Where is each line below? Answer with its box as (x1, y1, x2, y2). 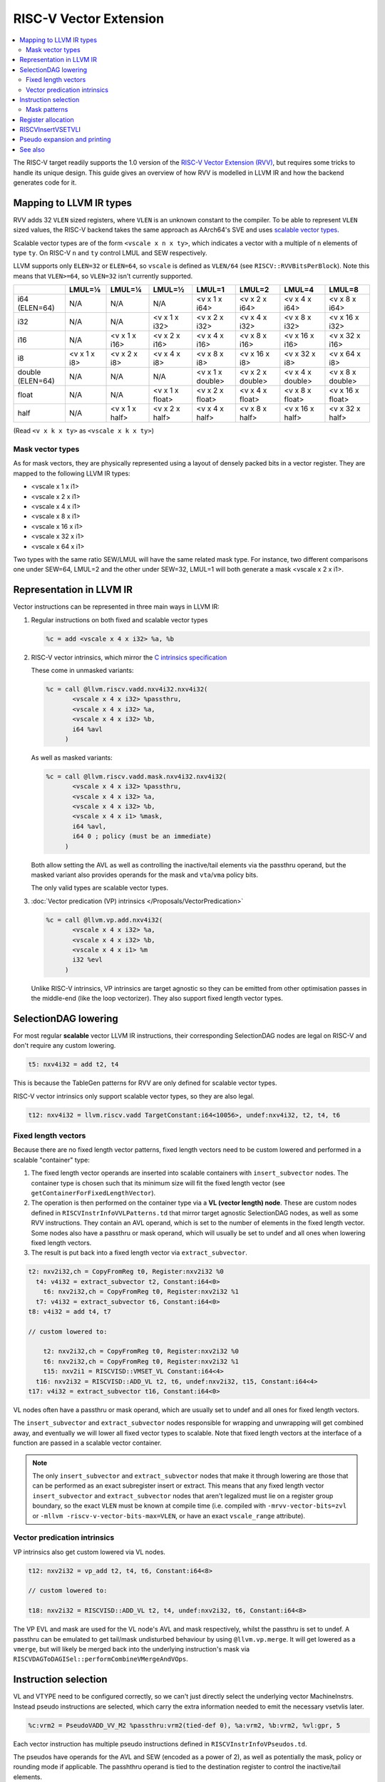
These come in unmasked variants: (31, 666, 134, 674)
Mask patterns (26, 105, 68, 114)
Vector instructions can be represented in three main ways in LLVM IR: (13, 602, 220, 611)
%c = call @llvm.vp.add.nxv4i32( (46, 916, 163, 924)
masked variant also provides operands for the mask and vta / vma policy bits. (31, 870, 258, 879)
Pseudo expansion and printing (19, 135, 111, 144)
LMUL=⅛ (68, 285, 101, 295)
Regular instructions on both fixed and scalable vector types (31, 615, 208, 624)
